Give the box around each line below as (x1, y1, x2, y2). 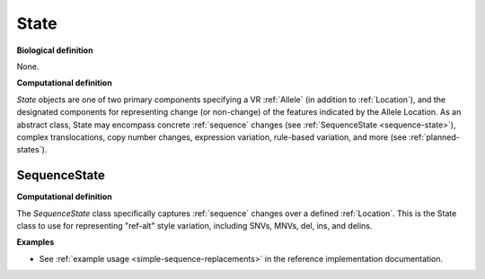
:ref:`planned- (409, 131, 460, 143)
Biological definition (16, 45, 93, 56)
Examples (16, 237, 55, 248)
